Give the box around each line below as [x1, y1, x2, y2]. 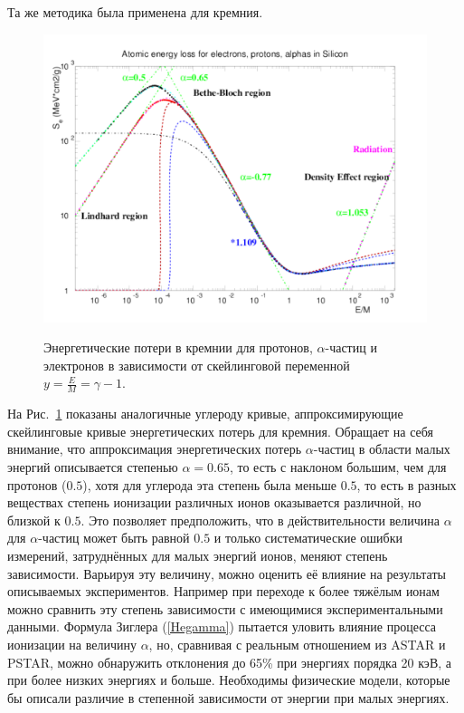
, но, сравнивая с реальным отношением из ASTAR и [148, 634, 446, 653]
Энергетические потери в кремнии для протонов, [43, 338, 313, 357]
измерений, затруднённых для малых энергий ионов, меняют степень [7, 545, 388, 564]
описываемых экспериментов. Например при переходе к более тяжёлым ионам [7, 582, 440, 601]
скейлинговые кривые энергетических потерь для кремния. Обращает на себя [7, 421, 434, 440]
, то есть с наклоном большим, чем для [229, 457, 447, 476]
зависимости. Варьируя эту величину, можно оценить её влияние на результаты [7, 564, 446, 583]
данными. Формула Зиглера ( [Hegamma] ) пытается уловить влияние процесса [7, 617, 437, 636]
